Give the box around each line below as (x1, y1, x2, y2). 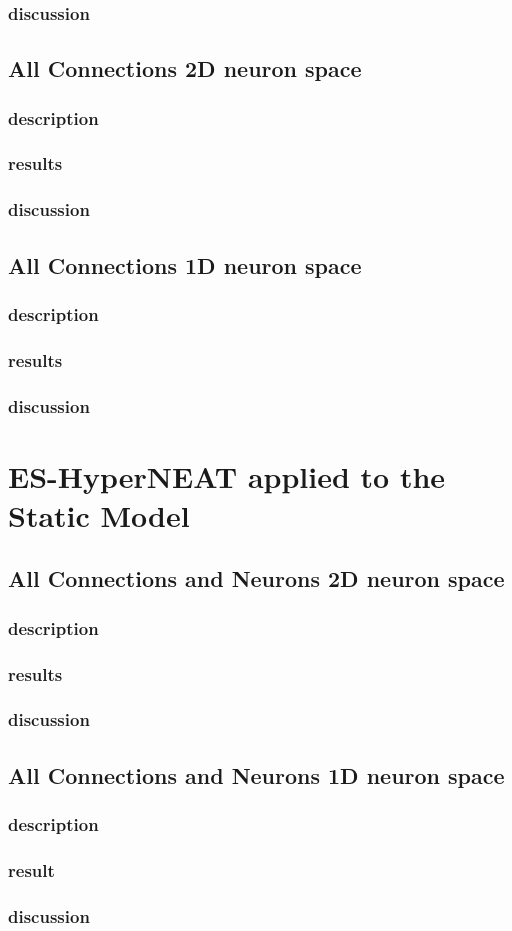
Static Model (8, 494, 190, 535)
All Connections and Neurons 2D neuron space (8, 563, 505, 594)
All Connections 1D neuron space (8, 249, 362, 280)
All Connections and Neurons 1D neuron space (8, 759, 505, 790)
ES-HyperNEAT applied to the (8, 455, 446, 496)
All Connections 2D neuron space (8, 53, 362, 84)
